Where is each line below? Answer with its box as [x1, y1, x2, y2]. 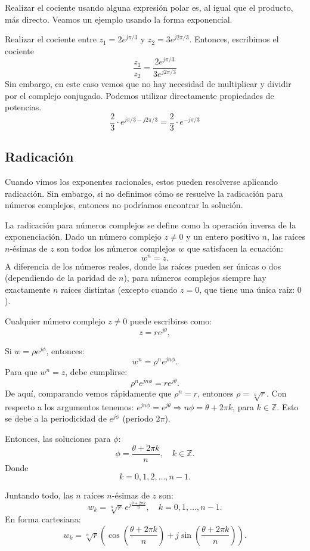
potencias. [5, 101, 42, 113]
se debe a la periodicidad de [5, 412, 107, 425]
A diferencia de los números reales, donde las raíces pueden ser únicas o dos [5, 259, 281, 272]
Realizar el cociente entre [5, 33, 97, 45]
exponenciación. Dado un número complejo [5, 230, 162, 243]
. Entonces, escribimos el [189, 33, 279, 45]
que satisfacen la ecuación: [187, 242, 284, 254]
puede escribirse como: [129, 315, 212, 327]
